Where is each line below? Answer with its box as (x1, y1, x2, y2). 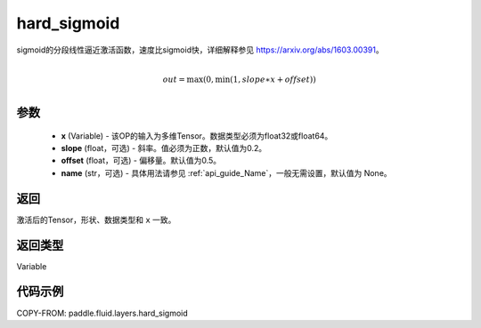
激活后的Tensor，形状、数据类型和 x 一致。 (16, 214, 176, 225)
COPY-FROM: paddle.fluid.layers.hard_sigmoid (16, 308, 189, 318)
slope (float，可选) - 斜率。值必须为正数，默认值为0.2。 (61, 143, 267, 154)
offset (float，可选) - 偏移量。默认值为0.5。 (61, 156, 222, 166)
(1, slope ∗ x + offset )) (230, 74, 316, 84)
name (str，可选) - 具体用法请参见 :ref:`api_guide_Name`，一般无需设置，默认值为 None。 (61, 167, 392, 178)
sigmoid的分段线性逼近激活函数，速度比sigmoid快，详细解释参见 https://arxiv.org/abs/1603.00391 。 (16, 44, 384, 55)
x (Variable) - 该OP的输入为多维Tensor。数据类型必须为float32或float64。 (61, 130, 333, 141)
